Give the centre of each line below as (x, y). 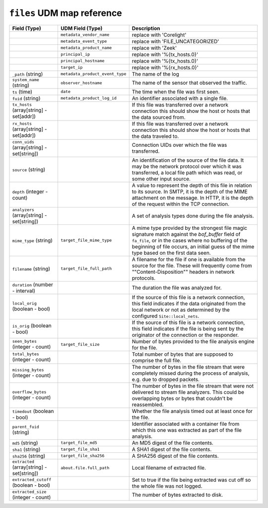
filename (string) (31, 269)
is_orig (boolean (32, 325)
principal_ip (75, 54)
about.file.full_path (85, 468)
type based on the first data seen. (171, 253)
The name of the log (156, 74)
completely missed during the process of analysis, (191, 373)
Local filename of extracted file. (169, 468)
